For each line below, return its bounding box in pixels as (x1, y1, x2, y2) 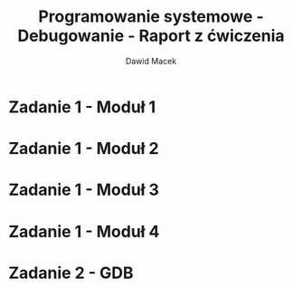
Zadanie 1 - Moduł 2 (8, 139, 159, 159)
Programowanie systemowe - (38, 6, 264, 27)
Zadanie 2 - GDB (8, 263, 134, 283)
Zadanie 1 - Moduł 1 (8, 97, 156, 117)
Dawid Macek (125, 55, 177, 66)
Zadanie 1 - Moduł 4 (8, 221, 160, 242)
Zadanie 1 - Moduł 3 (8, 179, 160, 200)
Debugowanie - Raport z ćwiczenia (16, 25, 286, 46)
